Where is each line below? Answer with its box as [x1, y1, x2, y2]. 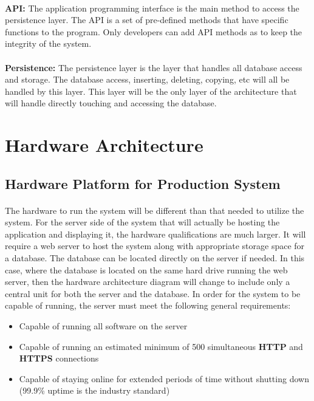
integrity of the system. [5, 37, 92, 50]
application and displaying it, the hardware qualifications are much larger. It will [5, 227, 306, 240]
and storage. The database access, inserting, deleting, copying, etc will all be [5, 73, 290, 86]
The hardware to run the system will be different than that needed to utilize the [5, 204, 304, 216]
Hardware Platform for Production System [5, 174, 281, 193]
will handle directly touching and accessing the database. [5, 97, 217, 109]
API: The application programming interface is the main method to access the [5, 1, 299, 14]
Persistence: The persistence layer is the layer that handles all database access [5, 61, 302, 74]
